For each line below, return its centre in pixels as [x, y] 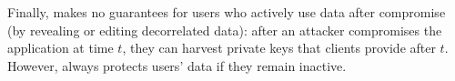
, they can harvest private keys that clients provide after [279, 48]
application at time [61, 48]
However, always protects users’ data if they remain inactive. [177, 65]
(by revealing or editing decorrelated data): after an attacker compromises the [225, 30]
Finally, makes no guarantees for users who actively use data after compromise [227, 12]
